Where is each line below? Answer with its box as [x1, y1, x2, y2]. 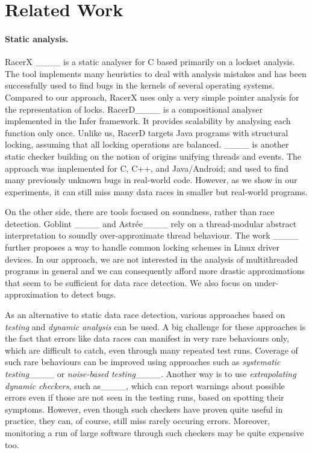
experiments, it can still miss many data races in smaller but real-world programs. [5, 185, 308, 198]
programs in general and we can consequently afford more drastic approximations [5, 264, 305, 277]
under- [254, 276, 279, 289]
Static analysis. [5, 32, 69, 45]
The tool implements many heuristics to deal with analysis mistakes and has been [5, 67, 307, 80]
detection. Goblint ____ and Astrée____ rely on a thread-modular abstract [5, 217, 297, 230]
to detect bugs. [61, 288, 116, 301]
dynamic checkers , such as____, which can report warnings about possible [5, 379, 285, 392]
